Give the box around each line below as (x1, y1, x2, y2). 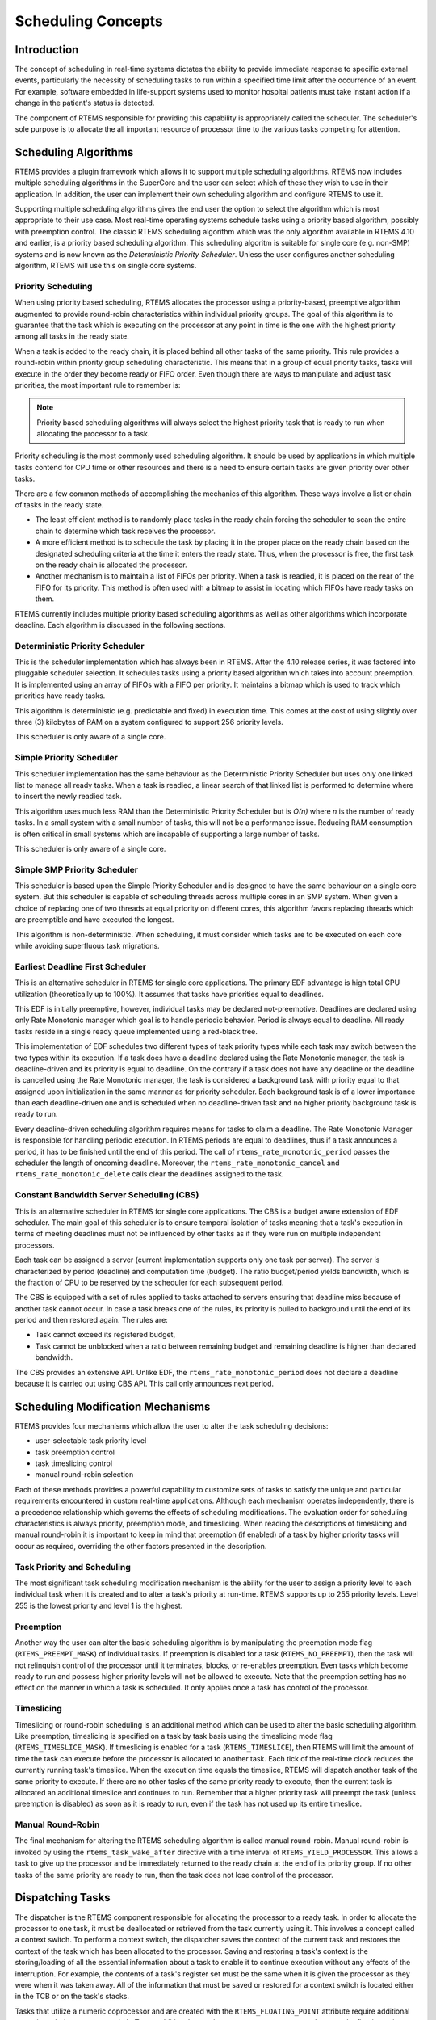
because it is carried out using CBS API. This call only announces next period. (15, 1378, 275, 1389)
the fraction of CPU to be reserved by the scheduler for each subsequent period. (15, 1277, 284, 1287)
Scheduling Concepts (15, 12, 163, 30)
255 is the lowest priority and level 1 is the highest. (15, 1601, 183, 1610)
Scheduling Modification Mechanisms (15, 1399, 211, 1413)
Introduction (15, 43, 79, 57)
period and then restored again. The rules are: (15, 1315, 169, 1325)
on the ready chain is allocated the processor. (35, 560, 187, 570)
